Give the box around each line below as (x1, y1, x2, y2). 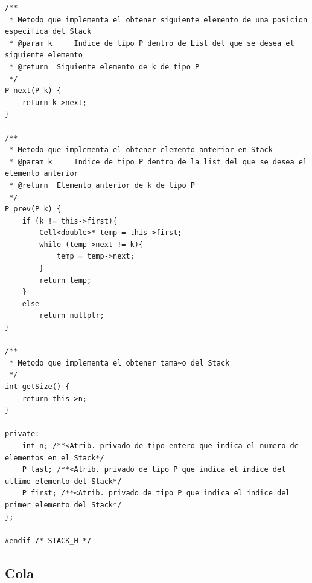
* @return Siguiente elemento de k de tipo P (9, 62, 200, 71)
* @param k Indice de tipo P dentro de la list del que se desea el (9, 157, 308, 166)
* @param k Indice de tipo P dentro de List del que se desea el (9, 39, 294, 48)
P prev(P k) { (5, 205, 62, 214)
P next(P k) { (5, 86, 62, 95)
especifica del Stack (5, 27, 92, 36)
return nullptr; (39, 311, 104, 320)
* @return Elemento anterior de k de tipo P (9, 181, 195, 190)
